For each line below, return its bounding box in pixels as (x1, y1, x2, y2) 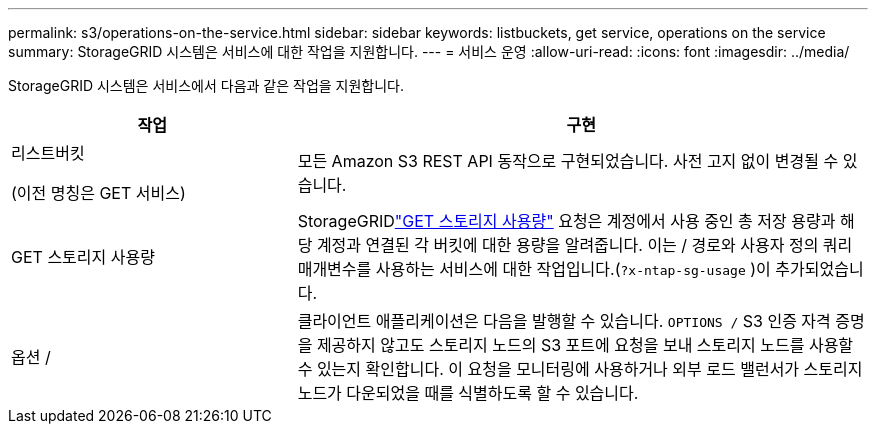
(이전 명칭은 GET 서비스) (11, 183, 186, 203)
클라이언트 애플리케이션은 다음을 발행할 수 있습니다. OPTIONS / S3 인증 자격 (297, 311, 831, 331)
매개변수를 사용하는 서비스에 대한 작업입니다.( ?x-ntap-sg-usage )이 (297, 259, 771, 279)
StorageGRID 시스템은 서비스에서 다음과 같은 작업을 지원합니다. (8, 77, 405, 94)
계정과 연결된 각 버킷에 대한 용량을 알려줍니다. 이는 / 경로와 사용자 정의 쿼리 (316, 235, 853, 255)
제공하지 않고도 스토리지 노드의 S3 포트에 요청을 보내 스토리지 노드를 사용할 (316, 335, 854, 355)
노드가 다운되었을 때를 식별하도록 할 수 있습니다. (297, 383, 639, 403)
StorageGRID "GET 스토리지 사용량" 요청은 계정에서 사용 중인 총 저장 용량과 (297, 211, 836, 231)
